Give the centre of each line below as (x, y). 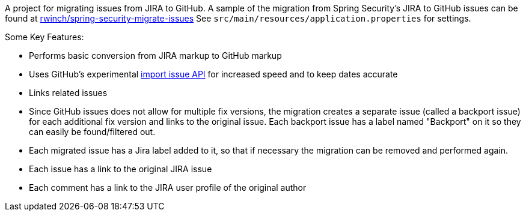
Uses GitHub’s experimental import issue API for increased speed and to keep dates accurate (213, 74)
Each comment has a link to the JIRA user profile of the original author (168, 187)
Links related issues (68, 93)
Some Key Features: (44, 37)
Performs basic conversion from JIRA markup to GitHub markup (155, 55)
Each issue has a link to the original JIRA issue (121, 169)
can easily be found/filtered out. (92, 132)
